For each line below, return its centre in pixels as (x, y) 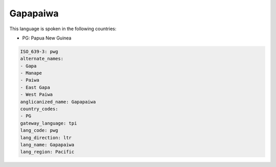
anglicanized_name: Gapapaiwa (58, 102)
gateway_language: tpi (49, 123)
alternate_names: (42, 59)
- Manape (31, 73)
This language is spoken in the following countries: (63, 29)
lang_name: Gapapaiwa (47, 145)
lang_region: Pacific (47, 152)
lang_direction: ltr (46, 138)
